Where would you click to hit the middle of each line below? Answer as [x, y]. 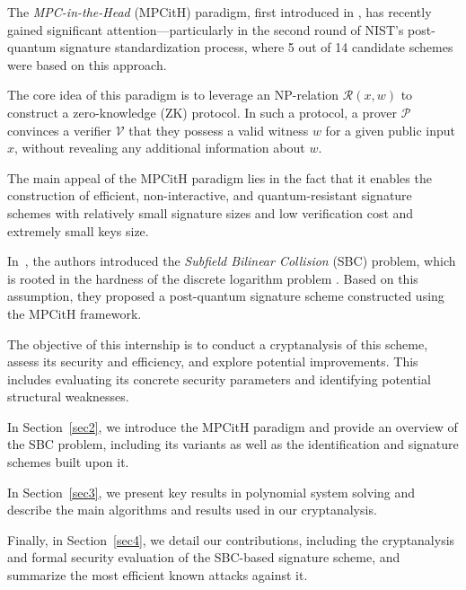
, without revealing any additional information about [160, 148]
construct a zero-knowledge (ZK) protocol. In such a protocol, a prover [202, 112]
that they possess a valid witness [219, 130]
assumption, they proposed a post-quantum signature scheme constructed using [226, 296]
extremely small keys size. [78, 230]
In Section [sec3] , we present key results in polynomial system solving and [211, 492]
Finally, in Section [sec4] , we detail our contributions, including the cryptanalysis [231, 539]
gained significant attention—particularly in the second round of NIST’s [206, 29]
